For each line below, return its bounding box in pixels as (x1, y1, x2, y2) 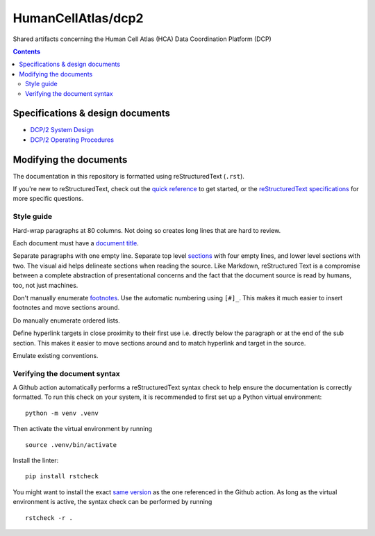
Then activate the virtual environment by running (12, 425, 153, 433)
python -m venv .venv (25, 409, 99, 417)
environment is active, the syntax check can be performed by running (12, 498, 212, 506)
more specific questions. (12, 195, 84, 203)
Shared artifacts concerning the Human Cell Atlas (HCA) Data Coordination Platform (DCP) (12, 35, 272, 43)
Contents (12, 47, 41, 56)
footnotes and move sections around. (12, 303, 120, 312)
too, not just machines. (12, 281, 78, 289)
